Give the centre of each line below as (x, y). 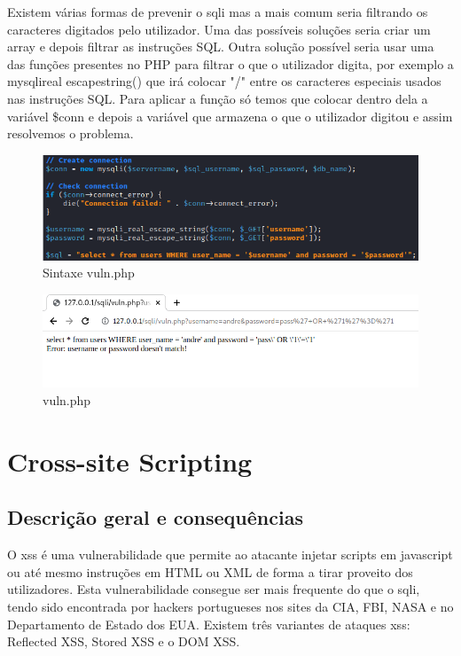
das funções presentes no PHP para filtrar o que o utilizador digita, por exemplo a (230, 63)
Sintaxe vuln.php (89, 273)
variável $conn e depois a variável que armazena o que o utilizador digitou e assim (230, 116)
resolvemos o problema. (70, 133)
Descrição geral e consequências (155, 517)
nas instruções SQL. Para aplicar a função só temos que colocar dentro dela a (218, 98)
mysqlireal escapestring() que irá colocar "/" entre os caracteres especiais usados (224, 81)
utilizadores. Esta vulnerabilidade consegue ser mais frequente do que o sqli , (214, 589)
